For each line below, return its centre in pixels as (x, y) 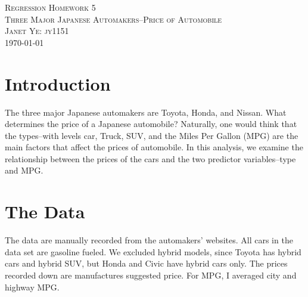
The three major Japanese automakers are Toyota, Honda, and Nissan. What (146, 112)
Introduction (58, 83)
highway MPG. (32, 287)
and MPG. (24, 170)
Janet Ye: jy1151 (37, 31)
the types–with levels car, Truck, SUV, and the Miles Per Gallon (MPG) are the (152, 135)
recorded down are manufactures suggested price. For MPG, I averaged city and (151, 275)
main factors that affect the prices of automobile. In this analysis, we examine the (154, 147)
